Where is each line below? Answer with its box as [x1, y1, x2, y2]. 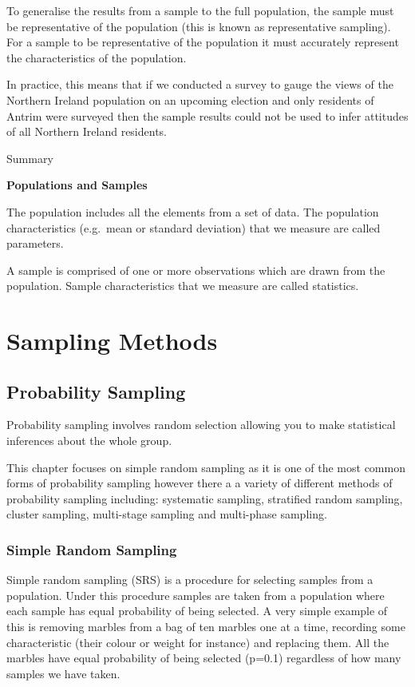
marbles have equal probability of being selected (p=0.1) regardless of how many [6, 649, 401, 666]
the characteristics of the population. [6, 49, 187, 66]
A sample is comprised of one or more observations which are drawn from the [6, 261, 385, 278]
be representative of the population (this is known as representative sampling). [6, 18, 391, 34]
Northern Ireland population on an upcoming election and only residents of [6, 91, 374, 108]
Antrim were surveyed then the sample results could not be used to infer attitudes [6, 107, 409, 124]
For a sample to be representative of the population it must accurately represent [6, 34, 399, 50]
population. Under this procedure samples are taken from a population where [6, 586, 385, 603]
